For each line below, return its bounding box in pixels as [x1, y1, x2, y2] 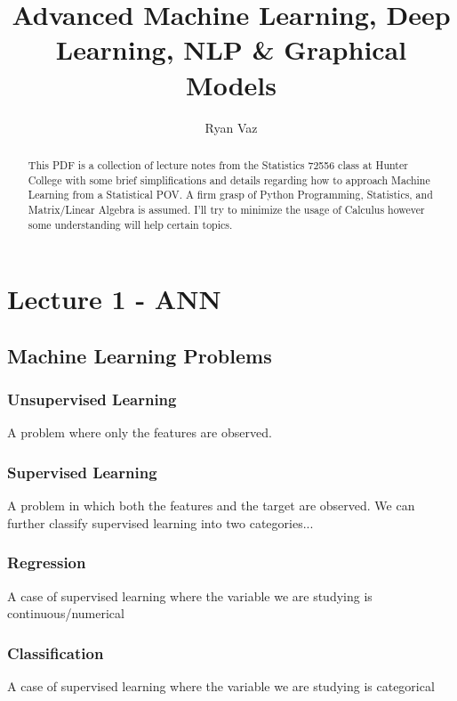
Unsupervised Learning [7, 388, 177, 411]
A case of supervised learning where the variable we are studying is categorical [7, 676, 435, 695]
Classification [7, 641, 104, 664]
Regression [7, 551, 86, 574]
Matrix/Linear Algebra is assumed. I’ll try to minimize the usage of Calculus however [28, 201, 425, 216]
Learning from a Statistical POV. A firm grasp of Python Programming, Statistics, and [28, 187, 433, 202]
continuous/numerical [7, 604, 124, 623]
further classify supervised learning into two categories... [7, 513, 314, 532]
